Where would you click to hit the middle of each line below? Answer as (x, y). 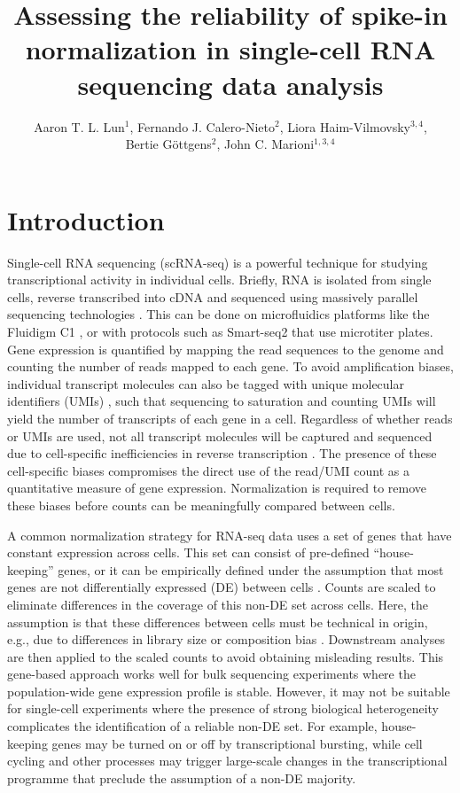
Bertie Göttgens (168, 144)
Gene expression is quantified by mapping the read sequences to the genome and (226, 349)
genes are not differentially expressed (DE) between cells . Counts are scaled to (222, 587)
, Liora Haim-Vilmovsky (345, 126)
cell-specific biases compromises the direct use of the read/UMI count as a (209, 470)
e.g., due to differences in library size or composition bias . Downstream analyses (226, 639)
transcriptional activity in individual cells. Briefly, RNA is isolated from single (219, 280)
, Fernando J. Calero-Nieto (202, 126)
